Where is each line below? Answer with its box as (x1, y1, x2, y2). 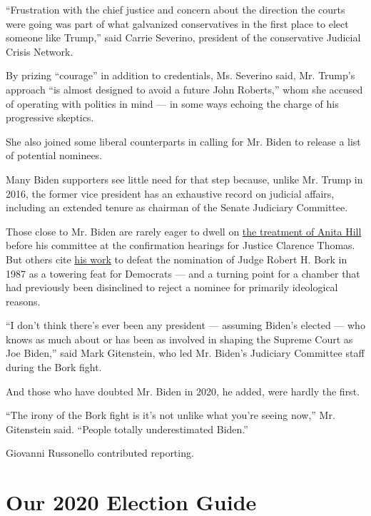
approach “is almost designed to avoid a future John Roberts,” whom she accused (6, 81, 363, 96)
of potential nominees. (6, 148, 103, 163)
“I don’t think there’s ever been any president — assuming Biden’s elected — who (6, 318, 365, 333)
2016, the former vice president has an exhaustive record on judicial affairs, (6, 186, 335, 201)
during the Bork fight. (6, 360, 102, 375)
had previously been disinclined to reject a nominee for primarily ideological (6, 280, 338, 295)
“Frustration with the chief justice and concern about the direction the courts (6, 2, 345, 16)
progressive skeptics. (6, 110, 94, 125)
